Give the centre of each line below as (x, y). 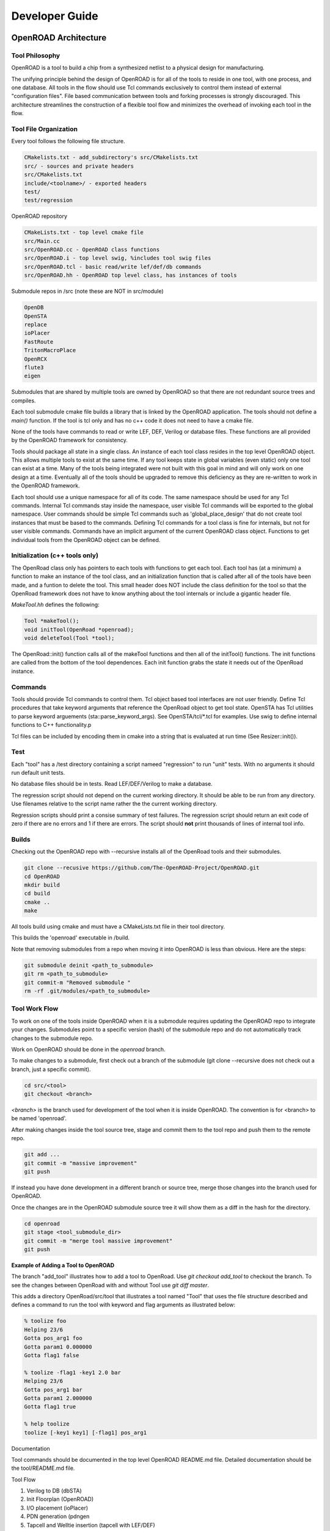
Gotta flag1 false (52, 1356)
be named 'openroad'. (39, 1118)
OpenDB (34, 307)
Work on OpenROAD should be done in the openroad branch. (88, 1049)
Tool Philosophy (36, 55)
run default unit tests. (38, 773)
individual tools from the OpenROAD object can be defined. (86, 540)
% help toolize (47, 1424)
